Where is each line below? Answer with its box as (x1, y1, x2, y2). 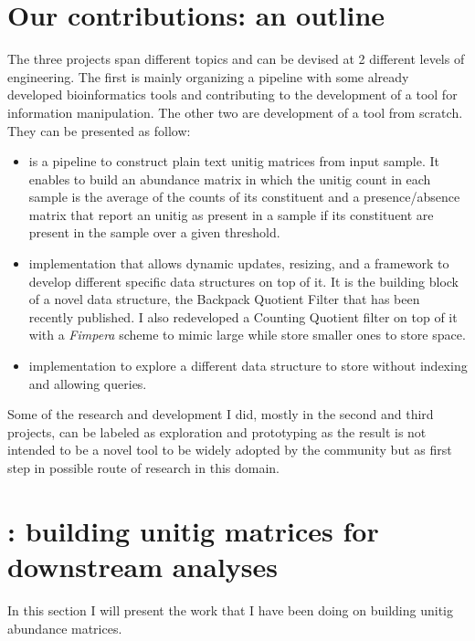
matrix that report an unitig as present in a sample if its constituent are (28, 205, 434, 224)
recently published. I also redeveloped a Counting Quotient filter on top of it (28, 307, 458, 326)
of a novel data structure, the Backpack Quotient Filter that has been (28, 289, 420, 309)
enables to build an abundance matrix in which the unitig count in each (28, 169, 431, 188)
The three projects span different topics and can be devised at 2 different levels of (7, 49, 465, 68)
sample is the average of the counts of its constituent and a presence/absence (28, 187, 460, 206)
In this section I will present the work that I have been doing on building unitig (7, 600, 453, 619)
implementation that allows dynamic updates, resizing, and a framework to (28, 254, 449, 273)
